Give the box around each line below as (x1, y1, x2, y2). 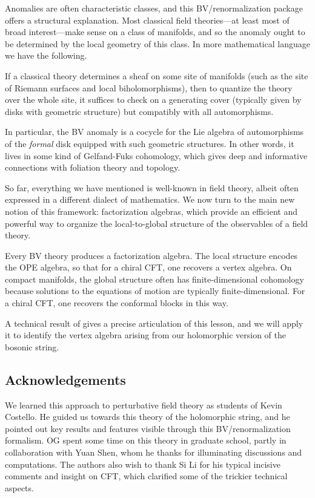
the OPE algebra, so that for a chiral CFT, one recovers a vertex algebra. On (5, 261, 292, 274)
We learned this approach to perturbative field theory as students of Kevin (5, 398, 282, 411)
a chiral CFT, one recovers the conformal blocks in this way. (5, 297, 228, 309)
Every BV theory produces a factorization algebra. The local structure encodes (5, 249, 298, 261)
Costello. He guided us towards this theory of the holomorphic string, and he (5, 410, 290, 423)
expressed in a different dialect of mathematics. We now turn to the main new (5, 193, 295, 206)
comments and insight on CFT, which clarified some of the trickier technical (5, 470, 288, 482)
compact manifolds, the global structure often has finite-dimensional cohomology (5, 272, 304, 285)
